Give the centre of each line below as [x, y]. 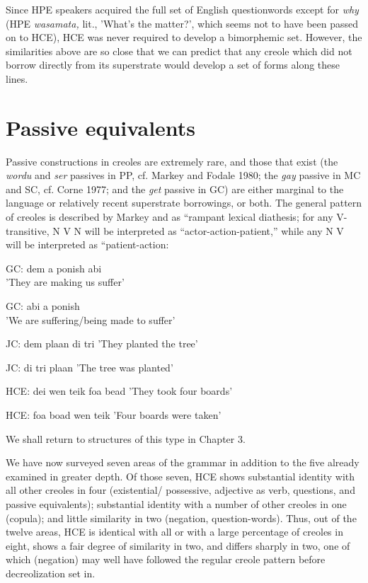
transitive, [28, 230]
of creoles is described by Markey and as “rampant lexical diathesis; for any [169, 217]
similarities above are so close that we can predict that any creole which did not [179, 51]
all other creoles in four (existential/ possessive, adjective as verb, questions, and [180, 490]
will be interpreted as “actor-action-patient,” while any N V [214, 230]
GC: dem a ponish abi [54, 268]
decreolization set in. [51, 573]
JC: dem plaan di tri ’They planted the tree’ [102, 344]
